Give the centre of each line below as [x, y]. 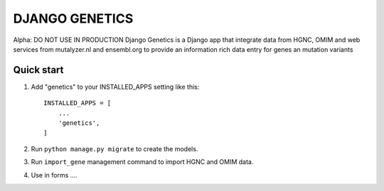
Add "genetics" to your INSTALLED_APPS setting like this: [115, 87]
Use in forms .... [54, 175]
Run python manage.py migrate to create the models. [114, 148]
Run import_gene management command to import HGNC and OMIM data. [142, 162]
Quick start [38, 70]
